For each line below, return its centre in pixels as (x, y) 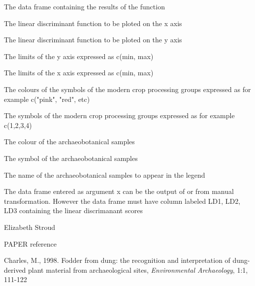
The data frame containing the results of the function (84, 6)
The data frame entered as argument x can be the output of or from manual (119, 191)
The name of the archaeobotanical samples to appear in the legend (105, 175)
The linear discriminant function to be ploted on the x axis (93, 23)
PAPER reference (31, 243)
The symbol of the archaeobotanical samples (71, 158)
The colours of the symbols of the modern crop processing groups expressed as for (127, 89)
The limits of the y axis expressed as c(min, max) (79, 56)
